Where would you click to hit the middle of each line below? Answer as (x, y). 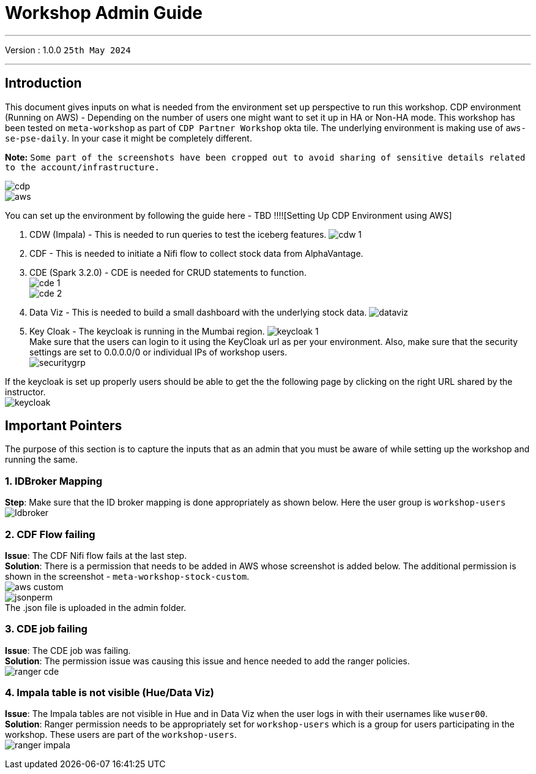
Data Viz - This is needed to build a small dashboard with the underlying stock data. (198, 312)
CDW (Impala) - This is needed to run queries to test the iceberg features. (178, 234)
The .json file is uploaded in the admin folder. (96, 607)
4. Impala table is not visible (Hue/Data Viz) (110, 693)
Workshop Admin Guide (104, 13)
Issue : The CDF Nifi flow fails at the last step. (96, 555)
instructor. (25, 392)
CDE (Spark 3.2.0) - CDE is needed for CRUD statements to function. (168, 272)
